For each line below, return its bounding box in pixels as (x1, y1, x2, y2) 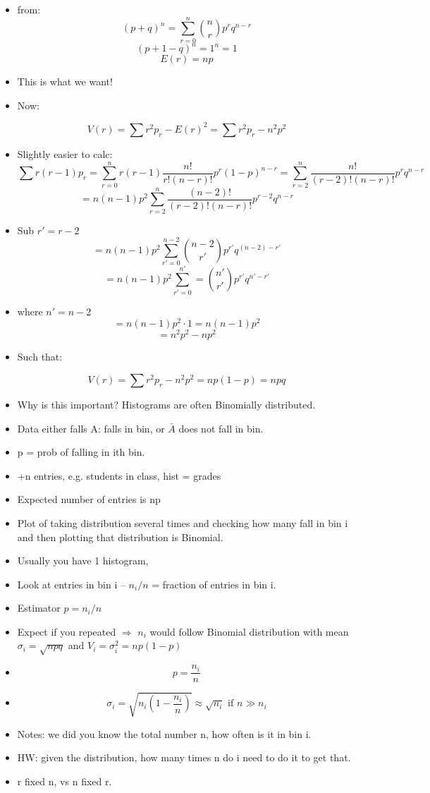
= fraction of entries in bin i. (152, 576, 276, 591)
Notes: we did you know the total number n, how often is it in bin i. (17, 726, 312, 741)
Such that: (17, 349, 63, 364)
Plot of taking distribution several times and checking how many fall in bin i (17, 515, 348, 530)
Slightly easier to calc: (17, 146, 113, 161)
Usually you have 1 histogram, (17, 553, 149, 568)
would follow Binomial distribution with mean (149, 624, 349, 638)
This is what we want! (17, 74, 113, 89)
